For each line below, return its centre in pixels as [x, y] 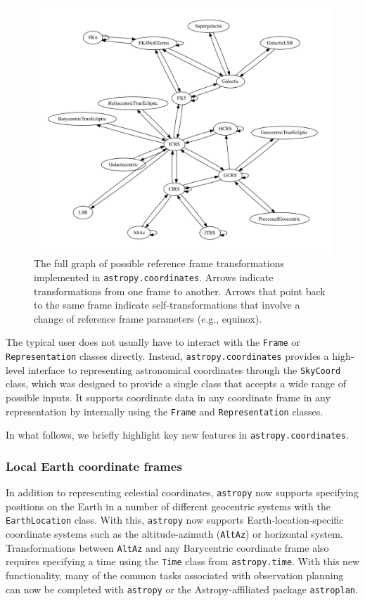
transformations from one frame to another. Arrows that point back [180, 291]
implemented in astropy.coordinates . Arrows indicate [154, 277]
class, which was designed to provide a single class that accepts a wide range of [176, 383]
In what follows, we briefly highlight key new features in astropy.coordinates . [177, 435]
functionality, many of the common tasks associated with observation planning [175, 575]
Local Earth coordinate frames [94, 466]
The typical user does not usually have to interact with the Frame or [153, 342]
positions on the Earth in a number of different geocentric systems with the [168, 506]
